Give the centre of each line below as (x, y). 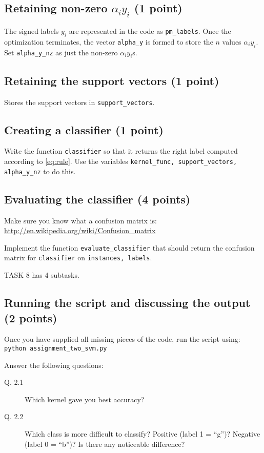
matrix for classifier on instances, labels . (78, 258)
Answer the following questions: (54, 365)
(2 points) (31, 317)
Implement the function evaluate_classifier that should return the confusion (129, 247)
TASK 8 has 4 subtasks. (42, 275)
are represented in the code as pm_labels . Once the (150, 31)
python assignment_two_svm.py (56, 348)
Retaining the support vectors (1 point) (112, 80)
